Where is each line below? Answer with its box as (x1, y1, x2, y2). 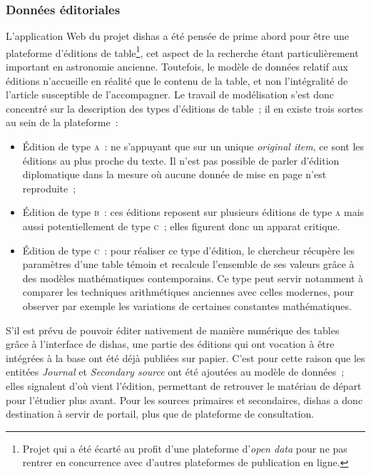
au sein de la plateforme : (6, 115, 118, 130)
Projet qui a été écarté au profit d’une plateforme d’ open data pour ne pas (22, 440, 347, 455)
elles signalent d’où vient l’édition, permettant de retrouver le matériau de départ (6, 378, 362, 393)
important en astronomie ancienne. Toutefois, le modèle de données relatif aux (6, 59, 348, 74)
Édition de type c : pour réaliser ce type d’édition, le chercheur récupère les (22, 242, 355, 257)
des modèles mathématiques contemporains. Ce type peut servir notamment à (22, 270, 364, 285)
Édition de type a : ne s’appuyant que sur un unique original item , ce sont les (22, 139, 365, 154)
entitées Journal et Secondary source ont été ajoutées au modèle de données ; (6, 364, 345, 379)
